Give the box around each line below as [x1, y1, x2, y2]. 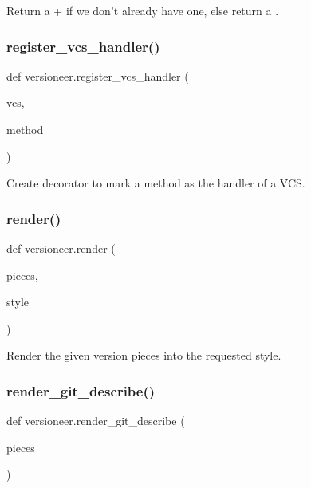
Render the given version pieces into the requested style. [6, 347, 281, 364]
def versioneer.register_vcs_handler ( [6, 67, 189, 84]
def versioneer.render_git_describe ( [6, 412, 185, 429]
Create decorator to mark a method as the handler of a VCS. [6, 175, 305, 191]
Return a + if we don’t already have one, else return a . [6, 2, 279, 18]
